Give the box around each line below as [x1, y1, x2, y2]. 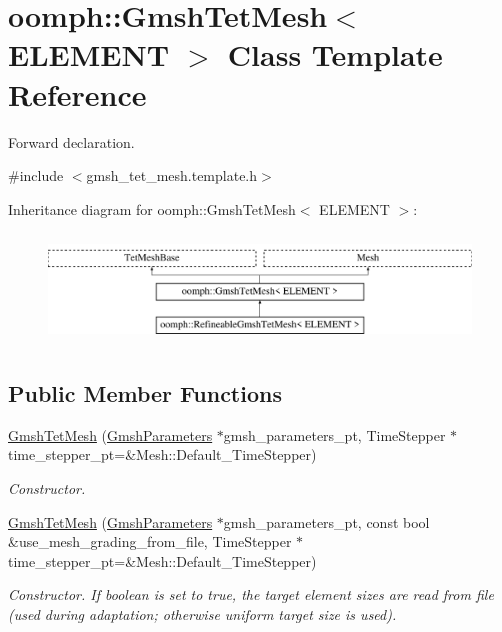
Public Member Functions [8, 378, 282, 409]
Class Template [227, 34, 443, 75]
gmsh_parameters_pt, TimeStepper [223, 424, 446, 445]
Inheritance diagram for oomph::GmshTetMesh [8, 198, 296, 219]
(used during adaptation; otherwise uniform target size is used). [8, 604, 397, 625]
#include [8, 165, 64, 186]
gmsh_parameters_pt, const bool [223, 511, 430, 532]
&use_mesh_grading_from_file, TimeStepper [8, 531, 292, 552]
